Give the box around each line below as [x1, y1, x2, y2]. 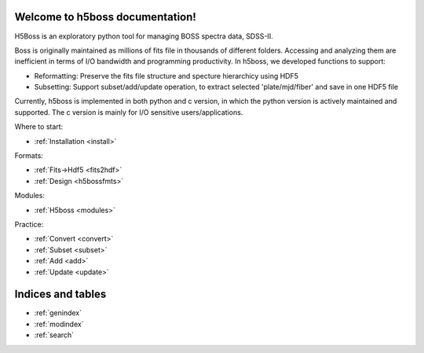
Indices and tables [14, 288, 107, 301]
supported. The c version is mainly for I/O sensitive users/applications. [14, 107, 243, 117]
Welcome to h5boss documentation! [14, 10, 196, 24]
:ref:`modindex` [34, 319, 84, 329]
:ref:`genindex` [34, 308, 82, 318]
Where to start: [14, 122, 64, 131]
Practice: [14, 219, 44, 229]
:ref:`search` [34, 330, 75, 340]
